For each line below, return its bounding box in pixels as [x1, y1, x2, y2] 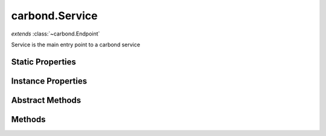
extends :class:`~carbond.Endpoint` [11, 30, 100, 37]
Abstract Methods [11, 95, 81, 105]
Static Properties [11, 57, 77, 67]
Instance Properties [11, 76, 88, 86]
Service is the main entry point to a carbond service [11, 41, 141, 48]
